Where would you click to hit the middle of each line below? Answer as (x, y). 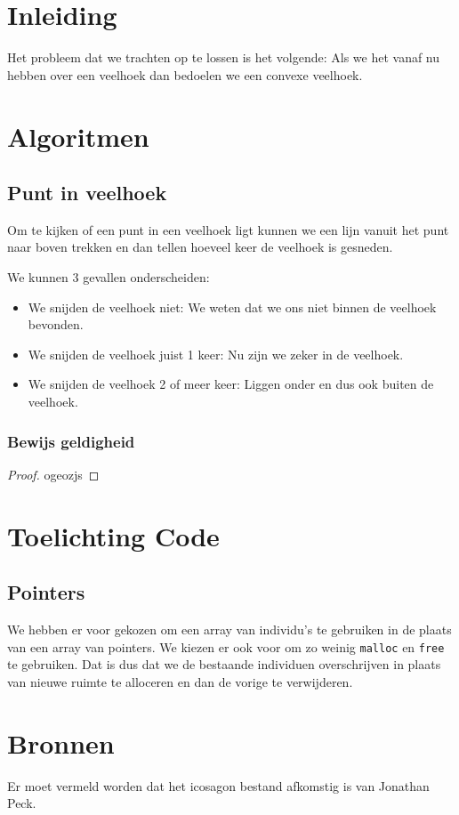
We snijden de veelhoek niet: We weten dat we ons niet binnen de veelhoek (232, 307)
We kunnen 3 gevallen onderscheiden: (109, 277)
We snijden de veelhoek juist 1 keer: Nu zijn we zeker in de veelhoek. (216, 354)
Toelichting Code (113, 535)
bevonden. (56, 324)
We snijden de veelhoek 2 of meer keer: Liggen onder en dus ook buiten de (231, 384)
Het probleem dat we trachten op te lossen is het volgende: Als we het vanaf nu (224, 57)
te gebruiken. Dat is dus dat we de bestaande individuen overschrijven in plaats (224, 664)
